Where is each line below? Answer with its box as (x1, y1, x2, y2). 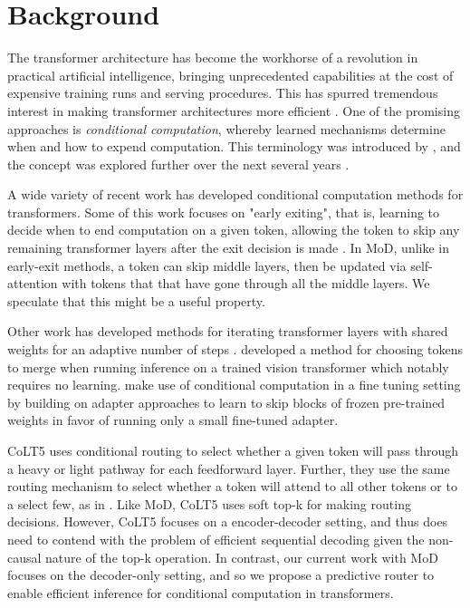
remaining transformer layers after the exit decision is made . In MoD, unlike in (7, 238, 450, 257)
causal (7, 547, 42, 566)
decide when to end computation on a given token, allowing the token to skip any (7, 220, 460, 239)
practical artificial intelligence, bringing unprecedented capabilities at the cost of (7, 65, 454, 84)
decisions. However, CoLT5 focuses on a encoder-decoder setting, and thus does (7, 512, 448, 531)
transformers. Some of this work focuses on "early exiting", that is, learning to (7, 202, 440, 221)
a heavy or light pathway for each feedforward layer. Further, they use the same (7, 458, 450, 478)
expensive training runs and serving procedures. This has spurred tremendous (7, 83, 438, 102)
